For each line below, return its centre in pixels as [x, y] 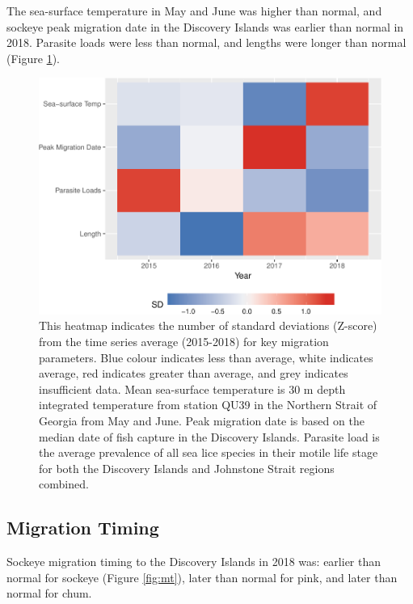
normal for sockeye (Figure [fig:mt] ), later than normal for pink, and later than [202, 577]
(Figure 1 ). [33, 58]
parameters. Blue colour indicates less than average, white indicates [206, 357]
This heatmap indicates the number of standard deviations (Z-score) [208, 325]
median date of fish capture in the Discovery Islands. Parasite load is [209, 436]
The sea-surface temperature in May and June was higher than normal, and [194, 11]
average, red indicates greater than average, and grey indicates [194, 373]
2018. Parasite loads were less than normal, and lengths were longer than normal [206, 42]
